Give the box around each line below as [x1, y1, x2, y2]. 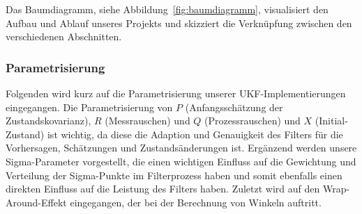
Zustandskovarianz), [6, 113, 91, 128]
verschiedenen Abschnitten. [6, 29, 122, 44]
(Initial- [315, 113, 348, 128]
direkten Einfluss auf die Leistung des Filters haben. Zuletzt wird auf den [6, 181, 320, 196]
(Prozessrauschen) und [204, 113, 301, 128]
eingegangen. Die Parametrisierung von [6, 99, 173, 114]
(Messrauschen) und [105, 113, 190, 128]
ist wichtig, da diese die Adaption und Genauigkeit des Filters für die [47, 126, 343, 141]
